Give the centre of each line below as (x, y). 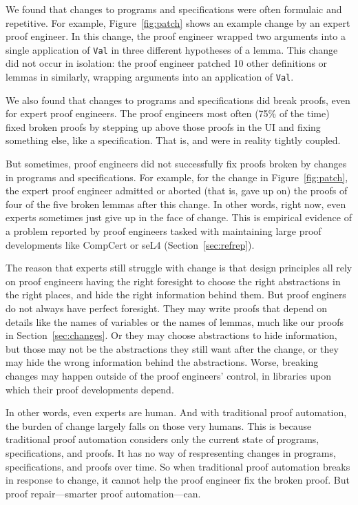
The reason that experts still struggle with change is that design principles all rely (179, 268)
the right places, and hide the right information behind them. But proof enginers (176, 295)
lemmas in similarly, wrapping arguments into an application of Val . (150, 77)
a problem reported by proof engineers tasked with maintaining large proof (164, 231)
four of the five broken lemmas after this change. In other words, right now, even (176, 204)
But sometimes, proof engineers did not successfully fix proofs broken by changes (176, 164)
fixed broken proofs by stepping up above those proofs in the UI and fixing (163, 126)
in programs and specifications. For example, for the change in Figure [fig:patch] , (177, 177)
